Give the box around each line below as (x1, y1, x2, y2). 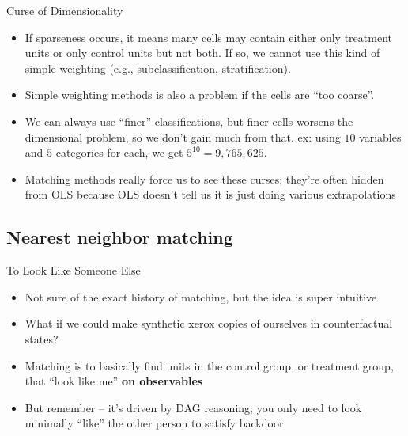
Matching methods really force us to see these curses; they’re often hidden (25, 170, 384, 187)
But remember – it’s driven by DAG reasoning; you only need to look (25, 399, 362, 415)
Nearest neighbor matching (6, 225, 233, 249)
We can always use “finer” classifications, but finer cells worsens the (25, 112, 353, 129)
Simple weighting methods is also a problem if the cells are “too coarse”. (25, 86, 375, 103)
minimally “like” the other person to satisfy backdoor (25, 415, 284, 431)
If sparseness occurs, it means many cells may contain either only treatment (25, 28, 392, 45)
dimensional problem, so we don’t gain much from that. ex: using (25, 128, 341, 145)
